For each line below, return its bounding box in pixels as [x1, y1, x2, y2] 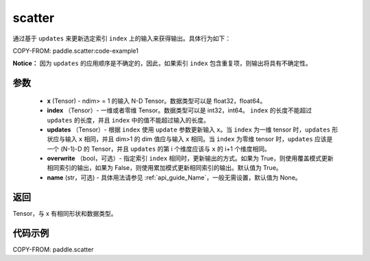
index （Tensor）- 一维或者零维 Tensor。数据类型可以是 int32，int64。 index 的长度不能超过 [47, 106, 312, 114]
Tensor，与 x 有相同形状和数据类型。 [12, 209, 117, 217]
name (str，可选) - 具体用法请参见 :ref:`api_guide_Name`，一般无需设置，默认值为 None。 [47, 173, 301, 182]
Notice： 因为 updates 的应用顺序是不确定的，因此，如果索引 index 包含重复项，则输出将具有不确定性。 [12, 59, 312, 68]
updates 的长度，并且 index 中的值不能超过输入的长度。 [47, 116, 210, 124]
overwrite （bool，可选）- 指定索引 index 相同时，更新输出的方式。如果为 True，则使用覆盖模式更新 [47, 154, 334, 162]
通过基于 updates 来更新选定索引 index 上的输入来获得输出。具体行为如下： [12, 34, 231, 42]
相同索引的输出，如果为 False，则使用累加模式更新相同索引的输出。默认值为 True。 [47, 164, 282, 172]
